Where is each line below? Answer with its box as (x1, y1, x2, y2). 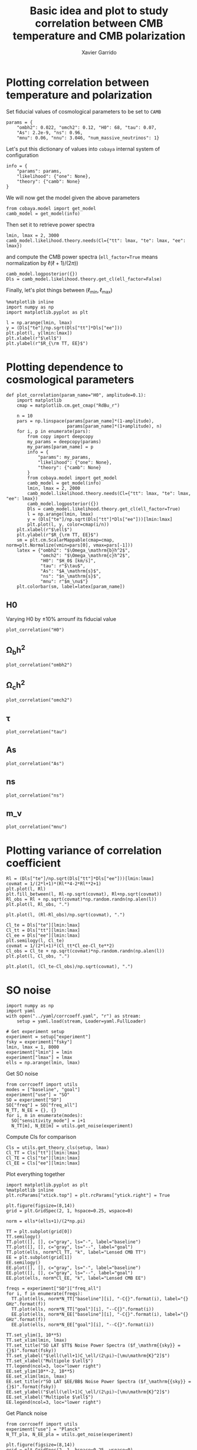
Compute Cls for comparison (6, 1134, 77, 1141)
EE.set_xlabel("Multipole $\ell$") (6, 1394, 94, 1400)
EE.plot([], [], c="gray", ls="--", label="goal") (6, 1270, 133, 1276)
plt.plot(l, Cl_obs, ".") (6, 953, 70, 959)
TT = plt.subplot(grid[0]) (6, 1229, 73, 1235)
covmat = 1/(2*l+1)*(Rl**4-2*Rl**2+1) (6, 881, 101, 887)
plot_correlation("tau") (6, 729, 67, 735)
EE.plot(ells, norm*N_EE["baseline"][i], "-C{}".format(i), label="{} (11, 1312, 189, 1318)
